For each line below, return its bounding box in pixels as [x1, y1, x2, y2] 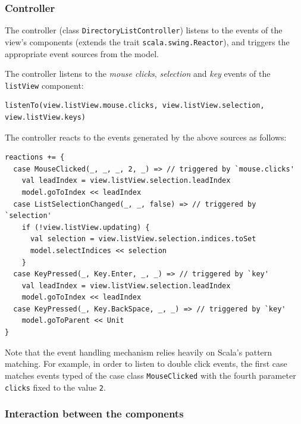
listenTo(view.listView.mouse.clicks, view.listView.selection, [5, 101, 265, 110]
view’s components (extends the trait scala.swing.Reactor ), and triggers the [5, 35, 290, 48]
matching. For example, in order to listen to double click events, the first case [5, 357, 287, 370]
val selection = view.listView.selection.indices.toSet [30, 235, 256, 244]
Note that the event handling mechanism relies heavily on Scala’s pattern [5, 345, 272, 358]
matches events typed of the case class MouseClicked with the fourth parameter [5, 369, 296, 381]
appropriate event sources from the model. [5, 47, 159, 60]
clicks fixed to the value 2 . [5, 381, 106, 393]
